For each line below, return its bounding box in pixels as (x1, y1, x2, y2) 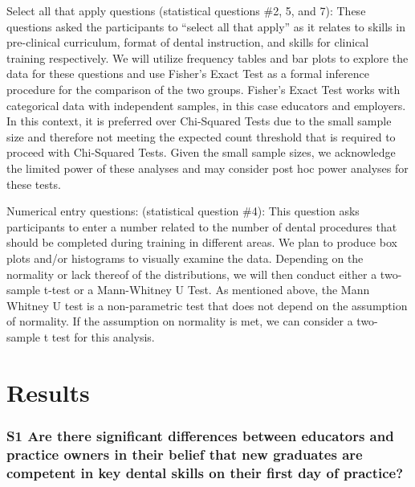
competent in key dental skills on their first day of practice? (6, 462, 404, 482)
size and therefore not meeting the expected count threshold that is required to (6, 128, 396, 145)
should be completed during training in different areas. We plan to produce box (6, 234, 397, 251)
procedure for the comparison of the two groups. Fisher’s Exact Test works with (6, 80, 401, 97)
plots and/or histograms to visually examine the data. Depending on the (6, 249, 364, 266)
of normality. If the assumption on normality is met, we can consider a (6, 313, 353, 329)
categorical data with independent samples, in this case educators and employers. (6, 96, 406, 113)
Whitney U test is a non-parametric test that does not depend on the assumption (6, 297, 408, 313)
